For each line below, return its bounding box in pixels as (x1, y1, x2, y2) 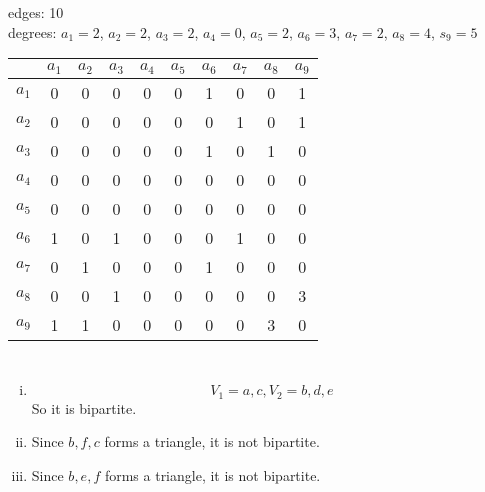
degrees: (8, 21, 57, 42)
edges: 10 (8, 2, 64, 22)
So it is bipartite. (31, 397, 137, 418)
